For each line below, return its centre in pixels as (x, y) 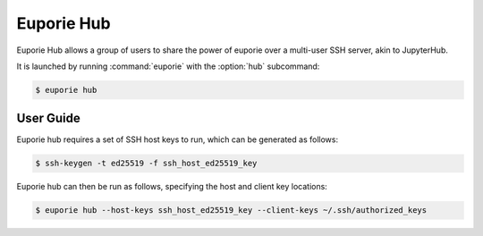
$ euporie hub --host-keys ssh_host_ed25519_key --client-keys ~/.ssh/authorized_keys (231, 211)
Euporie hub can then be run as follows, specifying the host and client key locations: (172, 187)
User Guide (48, 118)
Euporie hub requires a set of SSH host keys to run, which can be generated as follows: (178, 139)
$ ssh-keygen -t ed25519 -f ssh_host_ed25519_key (146, 164)
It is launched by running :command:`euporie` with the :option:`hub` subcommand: (168, 66)
